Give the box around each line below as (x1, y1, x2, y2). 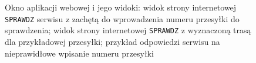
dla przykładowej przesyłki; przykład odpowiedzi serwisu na (5, 35, 220, 47)
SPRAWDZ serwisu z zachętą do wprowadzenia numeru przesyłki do (5, 12, 240, 24)
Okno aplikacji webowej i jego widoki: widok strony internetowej (5, 1, 237, 13)
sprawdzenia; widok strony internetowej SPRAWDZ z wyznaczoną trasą (5, 24, 251, 36)
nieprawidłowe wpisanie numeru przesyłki (5, 47, 154, 59)
